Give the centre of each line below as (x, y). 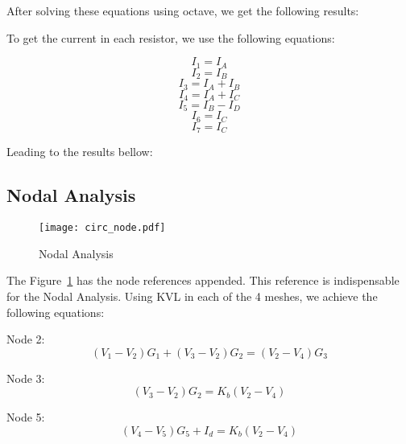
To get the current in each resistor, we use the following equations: (171, 37)
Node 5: (26, 417)
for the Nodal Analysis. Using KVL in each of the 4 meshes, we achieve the (192, 296)
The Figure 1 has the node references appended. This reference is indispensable (203, 280)
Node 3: (26, 378)
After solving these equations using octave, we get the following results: (183, 10)
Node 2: (26, 339)
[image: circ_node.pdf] (102, 228)
